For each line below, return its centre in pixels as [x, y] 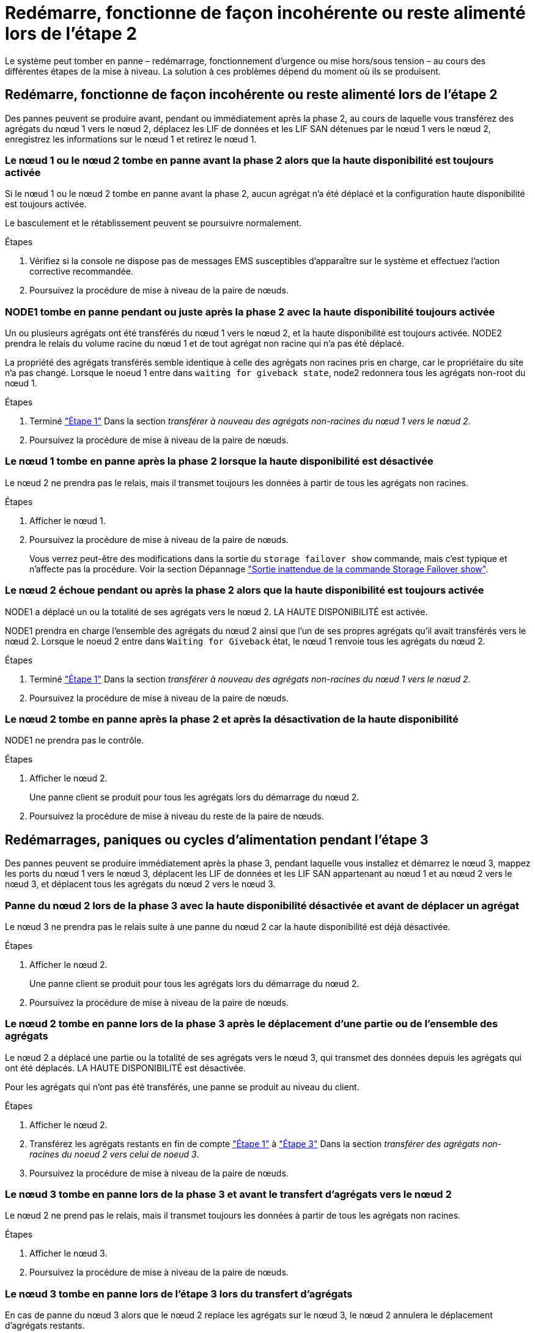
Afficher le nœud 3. [68, 1254]
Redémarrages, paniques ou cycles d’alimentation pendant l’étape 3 [217, 840]
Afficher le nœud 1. [68, 520]
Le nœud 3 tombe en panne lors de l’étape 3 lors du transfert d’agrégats [179, 1294]
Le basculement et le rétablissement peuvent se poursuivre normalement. [153, 223]
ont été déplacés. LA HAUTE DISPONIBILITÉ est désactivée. [125, 1068]
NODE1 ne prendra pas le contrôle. [75, 740]
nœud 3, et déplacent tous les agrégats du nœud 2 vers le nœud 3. [140, 884]
